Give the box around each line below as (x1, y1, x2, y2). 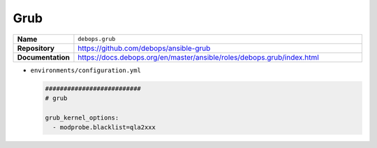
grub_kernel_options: (45, 113, 119, 122)
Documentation (17, 52, 70, 62)
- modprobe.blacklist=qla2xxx (52, 124, 156, 131)
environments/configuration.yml (30, 66, 141, 74)
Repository (17, 43, 55, 53)
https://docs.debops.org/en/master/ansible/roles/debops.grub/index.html (77, 52, 319, 62)
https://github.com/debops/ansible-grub (77, 43, 211, 53)
